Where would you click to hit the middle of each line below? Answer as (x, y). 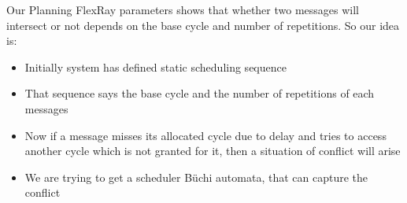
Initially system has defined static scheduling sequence (155, 66)
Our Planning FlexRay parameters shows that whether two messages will (183, 9)
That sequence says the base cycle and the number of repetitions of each (200, 93)
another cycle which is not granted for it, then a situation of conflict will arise (213, 151)
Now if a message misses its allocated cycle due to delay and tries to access (205, 135)
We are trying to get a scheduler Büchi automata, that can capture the (196, 177)
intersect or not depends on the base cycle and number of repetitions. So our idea (203, 25)
